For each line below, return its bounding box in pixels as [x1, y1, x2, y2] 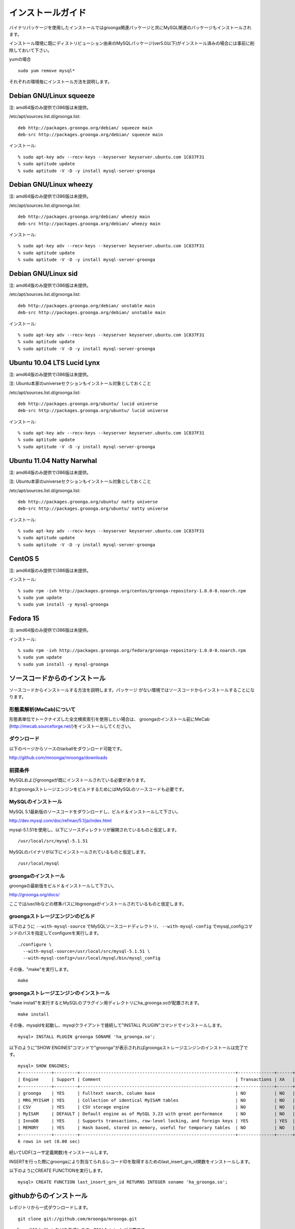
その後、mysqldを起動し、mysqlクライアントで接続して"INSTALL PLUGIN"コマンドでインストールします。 [9, 1023, 225, 1028]
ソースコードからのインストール [9, 674, 106, 682]
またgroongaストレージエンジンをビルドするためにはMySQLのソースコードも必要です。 [9, 786, 187, 792]
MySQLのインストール [9, 798, 62, 805]
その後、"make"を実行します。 [9, 966, 71, 972]
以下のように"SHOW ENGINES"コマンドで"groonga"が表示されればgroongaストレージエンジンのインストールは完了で [9, 1045, 248, 1051]
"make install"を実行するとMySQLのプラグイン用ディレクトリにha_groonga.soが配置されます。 [9, 1000, 202, 1006]
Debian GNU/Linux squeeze [9, 91, 95, 100]
